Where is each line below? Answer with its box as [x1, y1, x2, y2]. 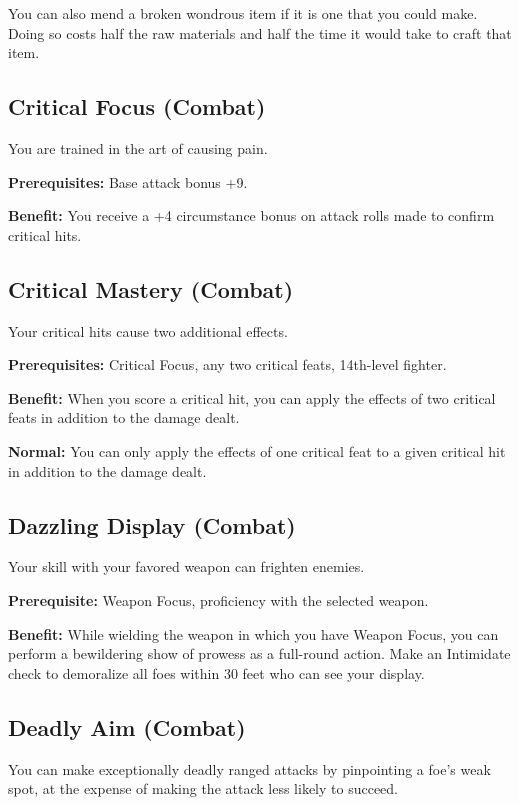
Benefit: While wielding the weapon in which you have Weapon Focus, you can [8, 623, 499, 644]
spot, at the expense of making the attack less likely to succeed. [8, 778, 398, 799]
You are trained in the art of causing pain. [8, 137, 268, 158]
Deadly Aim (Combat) [8, 711, 246, 742]
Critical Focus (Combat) [8, 91, 266, 122]
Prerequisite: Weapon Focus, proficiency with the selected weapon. [8, 589, 429, 610]
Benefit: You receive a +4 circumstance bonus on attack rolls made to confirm [8, 205, 495, 226]
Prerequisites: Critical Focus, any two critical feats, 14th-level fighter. [8, 354, 447, 375]
